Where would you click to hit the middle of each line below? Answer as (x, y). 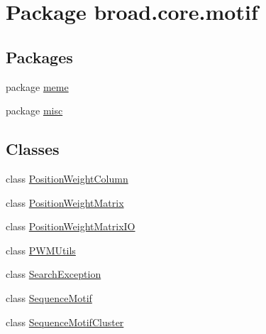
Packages (39, 56)
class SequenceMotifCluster (65, 322)
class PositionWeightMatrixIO (71, 226)
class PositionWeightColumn (67, 178)
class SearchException (54, 274)
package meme (37, 86)
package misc (34, 111)
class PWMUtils (41, 250)
